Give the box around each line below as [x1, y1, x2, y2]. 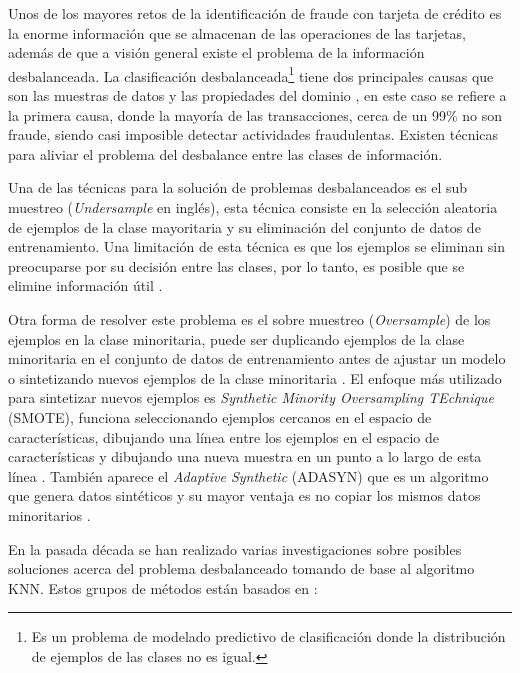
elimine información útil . [8, 275, 163, 296]
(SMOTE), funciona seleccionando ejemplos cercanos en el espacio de [8, 406, 432, 427]
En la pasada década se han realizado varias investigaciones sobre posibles [8, 538, 462, 559]
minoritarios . [8, 504, 91, 525]
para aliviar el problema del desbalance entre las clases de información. [8, 143, 443, 164]
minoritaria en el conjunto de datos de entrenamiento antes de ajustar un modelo [8, 348, 506, 369]
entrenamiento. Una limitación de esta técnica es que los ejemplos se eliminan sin [8, 236, 506, 257]
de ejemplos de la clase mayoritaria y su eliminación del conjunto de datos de [8, 216, 481, 237]
